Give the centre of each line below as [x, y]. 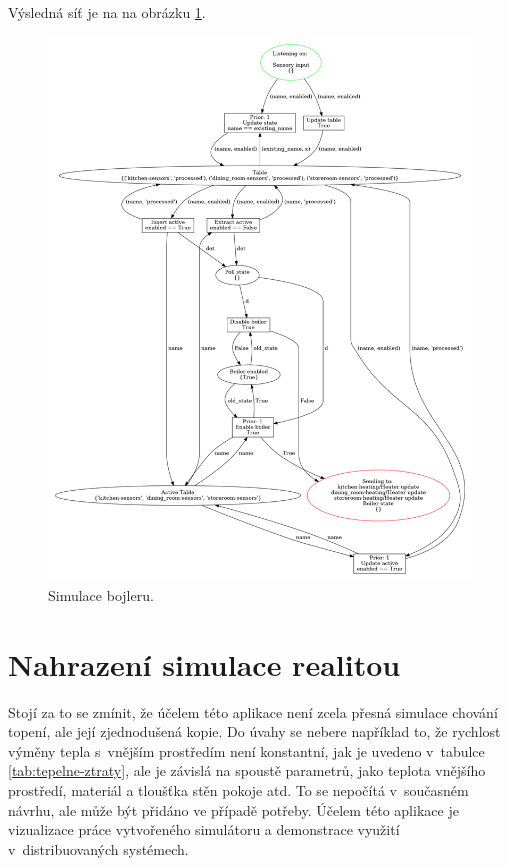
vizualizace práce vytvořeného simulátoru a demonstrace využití [204, 829]
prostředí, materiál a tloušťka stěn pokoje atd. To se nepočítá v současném [238, 790]
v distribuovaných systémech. [98, 848]
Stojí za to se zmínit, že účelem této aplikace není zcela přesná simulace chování [253, 711]
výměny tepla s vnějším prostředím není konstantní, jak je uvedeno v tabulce [246, 750]
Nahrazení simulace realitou [204, 663]
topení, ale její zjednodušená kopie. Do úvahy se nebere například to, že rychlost [254, 731]
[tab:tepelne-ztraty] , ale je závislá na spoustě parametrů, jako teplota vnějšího [247, 770]
